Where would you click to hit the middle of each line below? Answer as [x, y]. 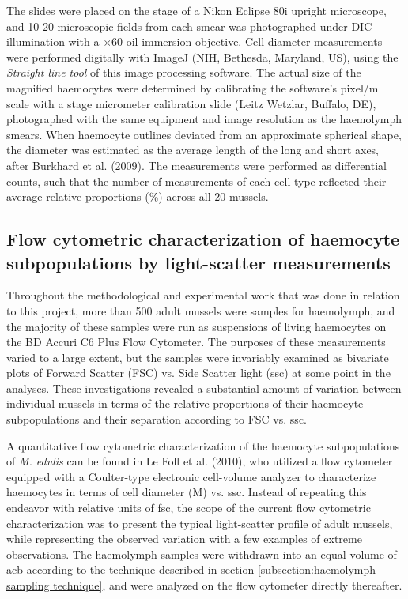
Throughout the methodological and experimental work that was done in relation [203, 295]
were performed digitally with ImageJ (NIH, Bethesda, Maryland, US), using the [202, 57]
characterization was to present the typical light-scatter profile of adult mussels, [200, 523]
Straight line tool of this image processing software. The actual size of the [184, 72]
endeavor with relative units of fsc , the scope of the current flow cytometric [189, 508]
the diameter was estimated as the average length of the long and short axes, [193, 150]
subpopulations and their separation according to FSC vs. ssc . [157, 419]
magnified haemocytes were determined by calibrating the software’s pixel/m [193, 87]
